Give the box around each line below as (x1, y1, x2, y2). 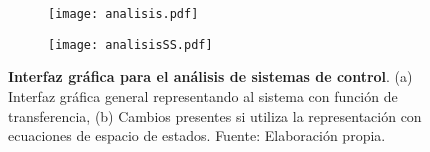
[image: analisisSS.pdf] (48, 37, 213, 52)
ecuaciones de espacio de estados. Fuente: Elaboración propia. (8, 125, 386, 146)
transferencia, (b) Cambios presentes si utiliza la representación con (8, 105, 422, 126)
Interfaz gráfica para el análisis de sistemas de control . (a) (8, 66, 413, 87)
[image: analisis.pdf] (48, 7, 199, 21)
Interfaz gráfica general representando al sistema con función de (8, 85, 398, 106)
